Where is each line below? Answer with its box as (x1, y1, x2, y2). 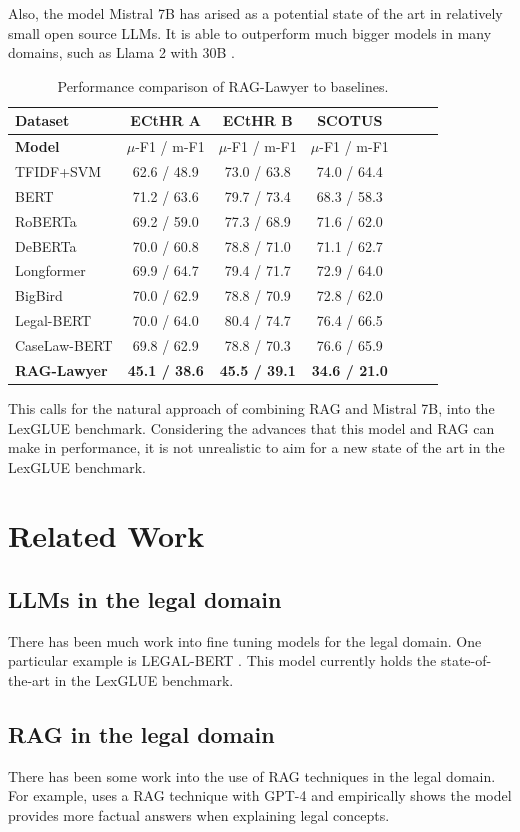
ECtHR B (222, 110, 293, 131)
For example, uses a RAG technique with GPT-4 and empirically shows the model (8, 785, 512, 806)
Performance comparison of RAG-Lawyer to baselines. (57, 75, 389, 96)
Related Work (8, 515, 205, 556)
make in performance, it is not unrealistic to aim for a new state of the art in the (8, 437, 505, 458)
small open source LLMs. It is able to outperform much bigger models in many (8, 22, 492, 43)
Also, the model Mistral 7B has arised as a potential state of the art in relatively (8, 3, 503, 23)
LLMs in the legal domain (8, 584, 282, 615)
